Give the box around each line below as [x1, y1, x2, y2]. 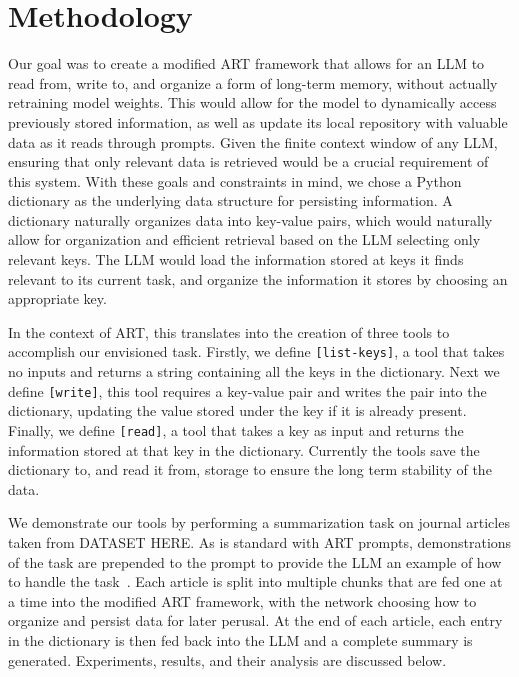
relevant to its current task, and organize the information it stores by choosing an [8, 268, 508, 289]
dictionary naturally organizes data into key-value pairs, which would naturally [8, 209, 493, 230]
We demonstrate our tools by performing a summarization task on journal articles [8, 512, 510, 533]
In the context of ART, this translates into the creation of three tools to [8, 321, 450, 342]
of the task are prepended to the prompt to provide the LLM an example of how [8, 551, 502, 572]
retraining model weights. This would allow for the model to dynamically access [8, 92, 497, 113]
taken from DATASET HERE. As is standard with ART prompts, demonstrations [8, 531, 512, 552]
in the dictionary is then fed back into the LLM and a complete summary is [8, 629, 473, 650]
